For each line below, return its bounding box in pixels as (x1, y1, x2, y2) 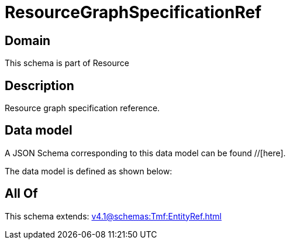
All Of (5, 186, 38, 201)
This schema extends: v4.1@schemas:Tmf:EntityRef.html (5, 211, 222, 221)
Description (5, 78, 74, 93)
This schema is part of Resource (5, 58, 129, 68)
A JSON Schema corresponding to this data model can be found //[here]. (5, 147, 286, 158)
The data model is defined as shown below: (5, 166, 172, 176)
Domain (5, 33, 51, 48)
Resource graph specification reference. (5, 103, 160, 114)
